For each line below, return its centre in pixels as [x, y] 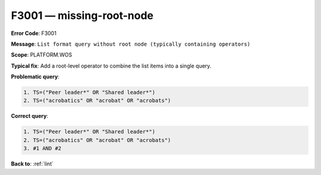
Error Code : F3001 [34, 33]
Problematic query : [35, 77]
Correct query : [30, 116]
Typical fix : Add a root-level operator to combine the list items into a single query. [111, 66]
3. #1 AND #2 [43, 149]
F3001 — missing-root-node [82, 15]
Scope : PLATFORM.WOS [42, 55]
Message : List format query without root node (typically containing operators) [131, 44]
